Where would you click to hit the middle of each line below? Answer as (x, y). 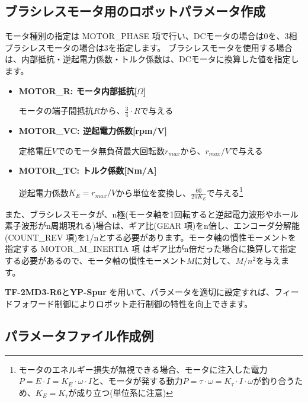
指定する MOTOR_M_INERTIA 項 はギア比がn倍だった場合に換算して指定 (151, 249)
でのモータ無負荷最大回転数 (110, 150)
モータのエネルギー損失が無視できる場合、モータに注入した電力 (143, 369)
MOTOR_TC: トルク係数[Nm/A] (88, 170)
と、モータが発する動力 (137, 381)
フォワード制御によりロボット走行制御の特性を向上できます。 (133, 303)
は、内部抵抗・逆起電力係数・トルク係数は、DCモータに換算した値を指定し (152, 59)
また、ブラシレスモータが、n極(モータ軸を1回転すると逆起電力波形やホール (152, 214)
